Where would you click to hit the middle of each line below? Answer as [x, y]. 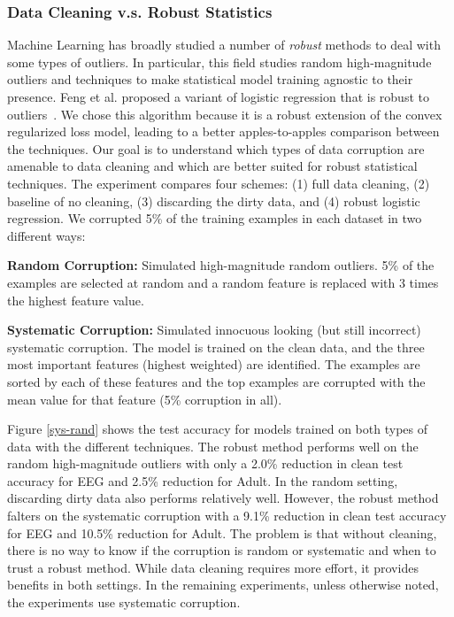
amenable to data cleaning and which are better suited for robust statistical [212, 166]
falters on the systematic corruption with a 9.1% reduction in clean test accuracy [227, 516]
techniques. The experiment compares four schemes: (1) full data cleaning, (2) [219, 183]
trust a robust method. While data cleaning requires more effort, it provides [213, 567]
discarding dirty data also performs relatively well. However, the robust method [223, 498]
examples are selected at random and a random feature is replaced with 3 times [223, 282]
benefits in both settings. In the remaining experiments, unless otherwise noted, [223, 585]
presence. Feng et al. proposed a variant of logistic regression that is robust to [218, 96]
